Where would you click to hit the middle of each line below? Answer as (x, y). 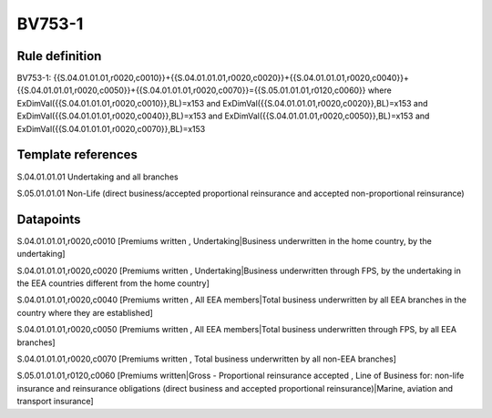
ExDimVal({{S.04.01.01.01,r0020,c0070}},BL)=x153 (111, 128)
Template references (77, 155)
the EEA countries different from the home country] (113, 283)
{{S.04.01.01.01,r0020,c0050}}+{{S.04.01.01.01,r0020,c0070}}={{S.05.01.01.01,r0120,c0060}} (191, 90)
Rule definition (59, 56)
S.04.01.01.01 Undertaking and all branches (97, 177)
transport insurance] (56, 402)
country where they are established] (85, 312)
